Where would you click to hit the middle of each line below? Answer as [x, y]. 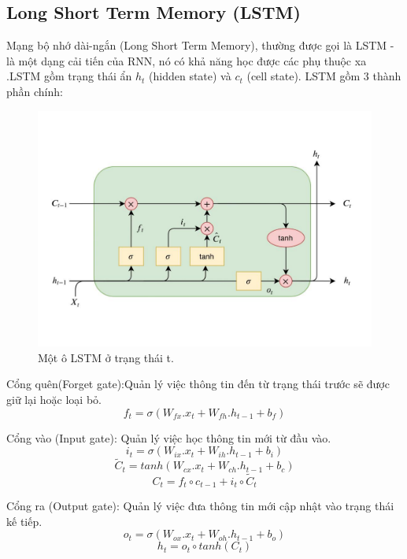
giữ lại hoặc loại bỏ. [54, 400]
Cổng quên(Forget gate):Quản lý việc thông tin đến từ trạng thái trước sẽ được [198, 384]
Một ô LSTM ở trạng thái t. [106, 357]
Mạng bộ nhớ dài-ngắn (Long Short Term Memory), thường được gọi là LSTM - [200, 45]
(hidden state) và [190, 76]
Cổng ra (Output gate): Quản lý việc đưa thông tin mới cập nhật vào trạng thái [200, 506]
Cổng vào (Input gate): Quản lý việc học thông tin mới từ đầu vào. [169, 437]
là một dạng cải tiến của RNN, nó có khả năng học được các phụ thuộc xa [187, 60]
